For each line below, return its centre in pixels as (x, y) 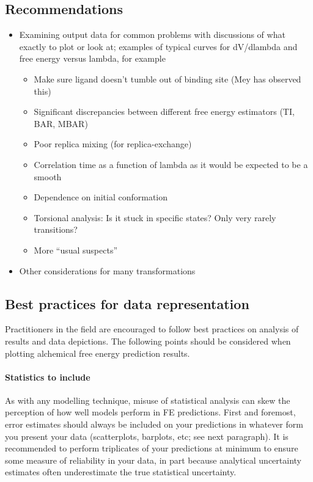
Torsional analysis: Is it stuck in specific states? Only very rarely (155, 217)
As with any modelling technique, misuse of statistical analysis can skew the (148, 400)
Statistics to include (48, 377)
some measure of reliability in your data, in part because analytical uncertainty (153, 460)
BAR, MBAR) (61, 123)
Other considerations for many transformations (107, 270)
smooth (48, 176)
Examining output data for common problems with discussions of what (152, 35)
